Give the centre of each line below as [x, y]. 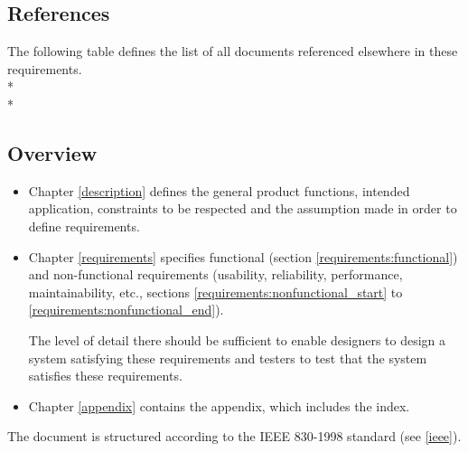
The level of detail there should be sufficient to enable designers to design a [237, 339]
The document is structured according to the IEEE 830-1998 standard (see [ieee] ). [234, 436]
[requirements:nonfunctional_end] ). [126, 310]
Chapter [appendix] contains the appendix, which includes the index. [219, 405]
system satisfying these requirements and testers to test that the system [228, 358]
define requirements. [84, 226]
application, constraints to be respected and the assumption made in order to [243, 208]
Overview [52, 152]
